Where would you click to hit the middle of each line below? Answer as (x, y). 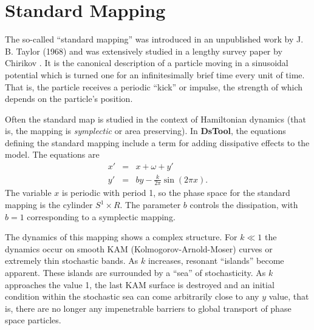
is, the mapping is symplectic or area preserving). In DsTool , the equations (145, 131)
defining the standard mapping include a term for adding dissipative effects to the (157, 142)
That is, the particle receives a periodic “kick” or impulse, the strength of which (154, 86)
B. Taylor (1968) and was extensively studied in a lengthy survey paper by (144, 51)
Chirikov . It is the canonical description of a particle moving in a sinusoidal (147, 63)
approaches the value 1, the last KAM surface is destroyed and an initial (140, 284)
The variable (28, 193)
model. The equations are (52, 154)
